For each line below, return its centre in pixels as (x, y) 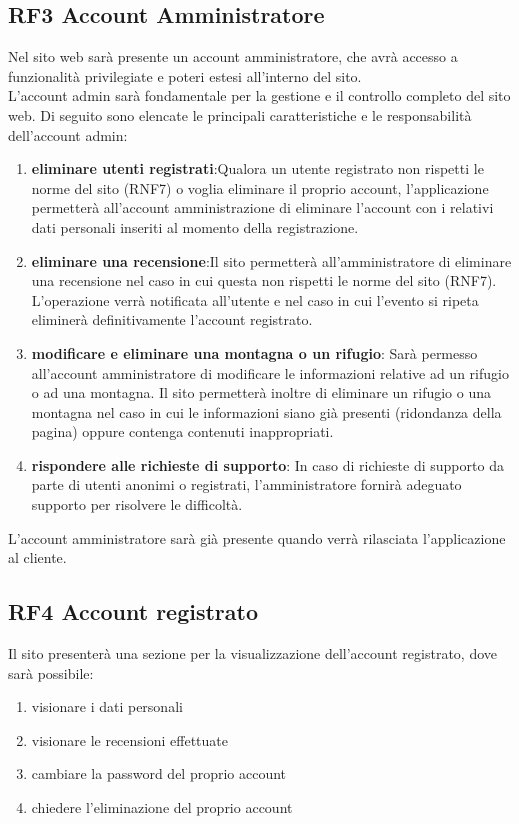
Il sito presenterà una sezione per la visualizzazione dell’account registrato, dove (252, 653)
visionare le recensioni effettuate (130, 739)
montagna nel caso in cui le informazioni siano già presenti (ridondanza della (266, 411)
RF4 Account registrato (133, 611)
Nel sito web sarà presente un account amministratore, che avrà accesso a (233, 56)
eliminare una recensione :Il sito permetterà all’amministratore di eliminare (271, 260)
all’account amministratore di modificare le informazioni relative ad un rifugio (270, 372)
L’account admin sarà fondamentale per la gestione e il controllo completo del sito (259, 95)
